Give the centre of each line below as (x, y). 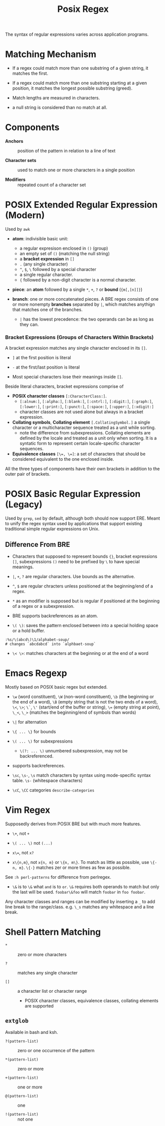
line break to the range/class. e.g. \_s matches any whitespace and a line (80, 907)
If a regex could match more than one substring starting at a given (80, 83)
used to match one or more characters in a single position (76, 170)
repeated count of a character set (52, 185)
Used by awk (18, 229)
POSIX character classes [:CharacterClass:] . (60, 396)
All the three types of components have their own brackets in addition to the (82, 469)
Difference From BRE (38, 544)
